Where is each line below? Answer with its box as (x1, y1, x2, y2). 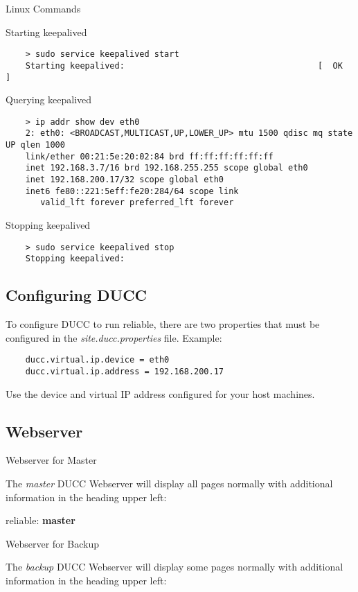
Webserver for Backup (6, 536, 99, 550)
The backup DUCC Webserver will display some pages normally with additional (6, 559, 343, 574)
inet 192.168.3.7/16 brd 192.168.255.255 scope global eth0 (25, 163, 308, 173)
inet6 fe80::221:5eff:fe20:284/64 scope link (25, 186, 239, 196)
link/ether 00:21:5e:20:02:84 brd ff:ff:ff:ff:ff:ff (25, 151, 274, 162)
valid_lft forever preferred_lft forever (40, 198, 234, 208)
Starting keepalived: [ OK (25, 60, 343, 71)
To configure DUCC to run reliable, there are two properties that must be (6, 317, 320, 331)
